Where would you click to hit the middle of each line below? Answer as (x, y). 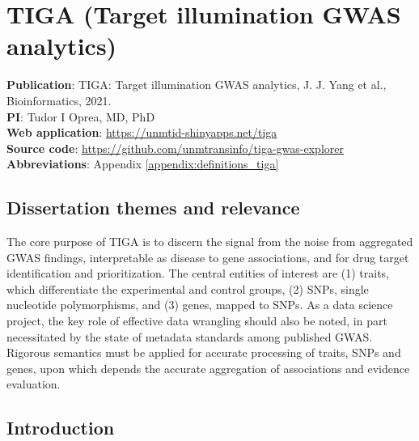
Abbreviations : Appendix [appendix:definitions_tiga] (143, 164)
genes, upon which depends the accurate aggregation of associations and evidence (208, 368)
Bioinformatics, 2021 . (59, 100)
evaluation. (34, 384)
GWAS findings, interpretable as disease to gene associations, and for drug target (208, 257)
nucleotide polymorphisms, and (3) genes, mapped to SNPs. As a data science (200, 305)
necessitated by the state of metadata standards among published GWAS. (190, 336)
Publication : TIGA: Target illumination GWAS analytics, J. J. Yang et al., (197, 85)
